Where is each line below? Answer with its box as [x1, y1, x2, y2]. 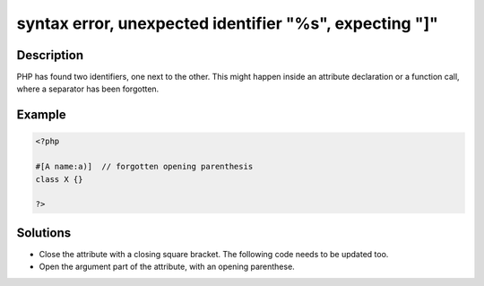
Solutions [16, 225, 72, 240]
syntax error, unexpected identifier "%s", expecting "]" [16, 13, 438, 33]
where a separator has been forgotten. [16, 83, 160, 94]
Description [16, 48, 84, 63]
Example [16, 108, 66, 123]
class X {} [35, 174, 83, 184]
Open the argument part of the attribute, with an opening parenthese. [39, 261, 295, 273]
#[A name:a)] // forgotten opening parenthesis [35, 161, 254, 172]
